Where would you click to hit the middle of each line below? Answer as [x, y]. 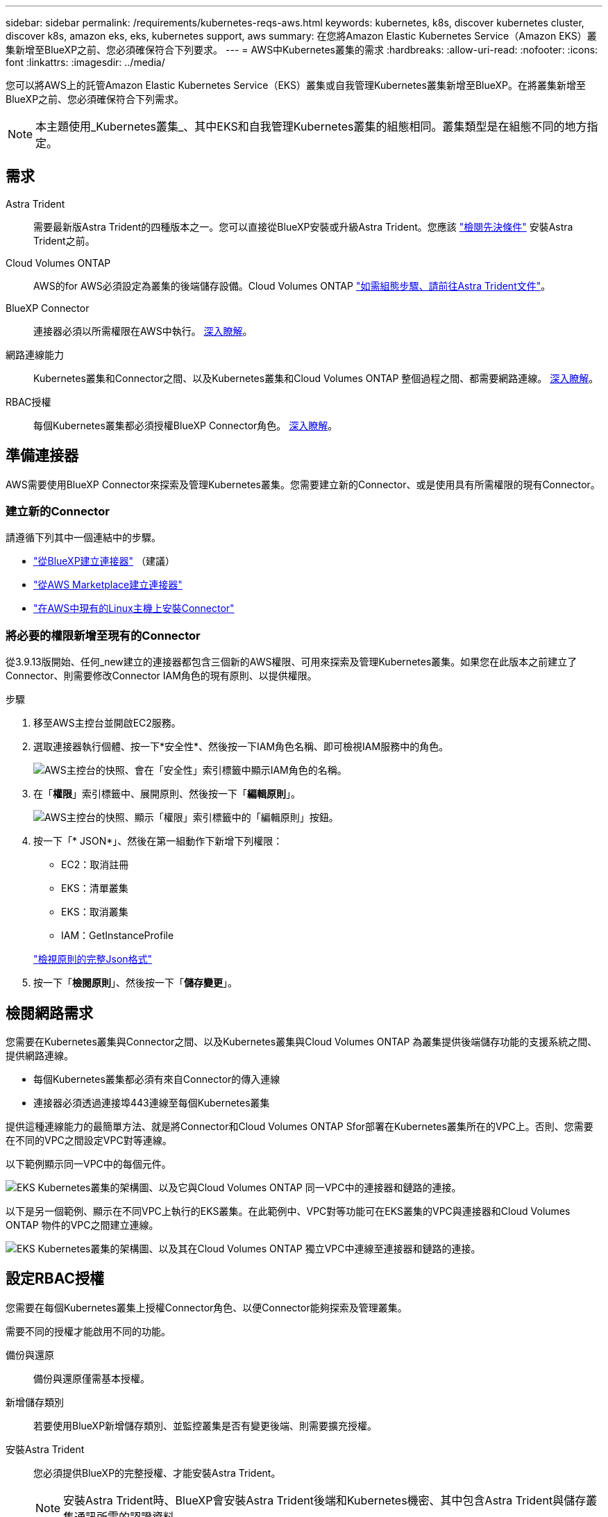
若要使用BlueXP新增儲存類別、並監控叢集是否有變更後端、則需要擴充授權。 [205, 1425]
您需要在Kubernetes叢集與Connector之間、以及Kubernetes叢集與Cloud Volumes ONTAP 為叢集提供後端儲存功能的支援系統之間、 [302, 1042]
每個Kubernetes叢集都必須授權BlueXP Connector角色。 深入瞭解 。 [186, 425]
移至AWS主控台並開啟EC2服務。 [107, 723]
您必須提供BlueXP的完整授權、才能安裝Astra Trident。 [157, 1473]
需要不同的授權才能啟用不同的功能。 [88, 1331]
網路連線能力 [35, 354]
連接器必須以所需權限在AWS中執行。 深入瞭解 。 [143, 331]
